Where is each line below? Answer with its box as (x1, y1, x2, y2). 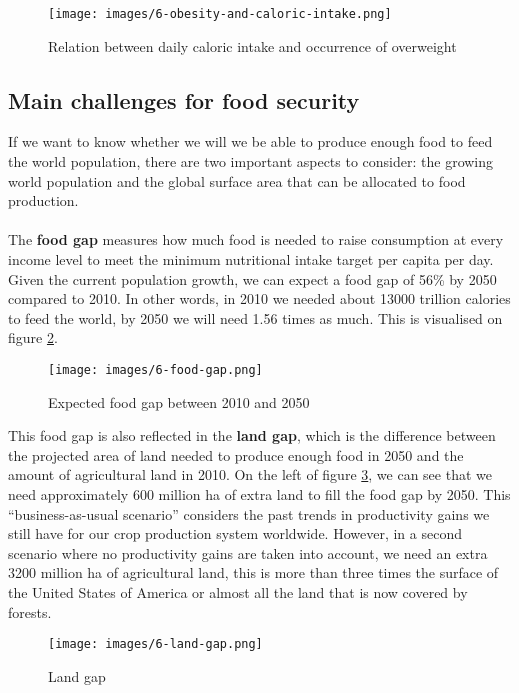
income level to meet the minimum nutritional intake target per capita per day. (8, 249, 494, 270)
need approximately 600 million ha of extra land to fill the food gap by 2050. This (8, 484, 511, 505)
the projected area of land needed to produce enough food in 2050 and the (8, 444, 464, 465)
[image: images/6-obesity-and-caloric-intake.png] (48, 7, 392, 21)
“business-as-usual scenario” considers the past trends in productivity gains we (8, 503, 490, 524)
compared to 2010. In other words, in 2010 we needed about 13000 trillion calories (8, 288, 511, 309)
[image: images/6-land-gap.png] (48, 637, 263, 652)
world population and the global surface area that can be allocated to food (8, 170, 466, 191)
